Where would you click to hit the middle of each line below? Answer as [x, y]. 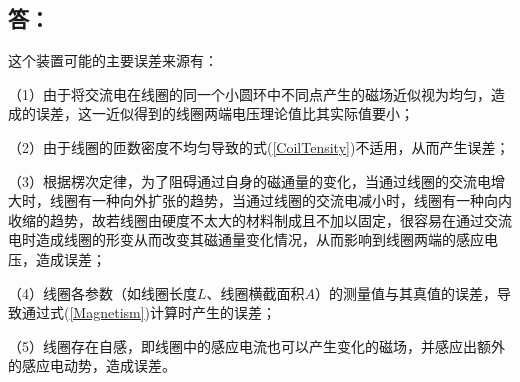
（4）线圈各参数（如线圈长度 [102, 292]
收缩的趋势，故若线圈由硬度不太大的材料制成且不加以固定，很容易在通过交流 [260, 219]
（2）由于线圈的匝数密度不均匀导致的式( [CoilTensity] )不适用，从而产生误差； [259, 146]
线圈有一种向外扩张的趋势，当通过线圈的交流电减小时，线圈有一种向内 [280, 200]
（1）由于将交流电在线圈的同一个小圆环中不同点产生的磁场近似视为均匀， [249, 93]
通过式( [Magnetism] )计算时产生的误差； [149, 312]
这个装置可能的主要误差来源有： [113, 60]
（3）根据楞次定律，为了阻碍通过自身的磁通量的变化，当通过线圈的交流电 [249, 180]
